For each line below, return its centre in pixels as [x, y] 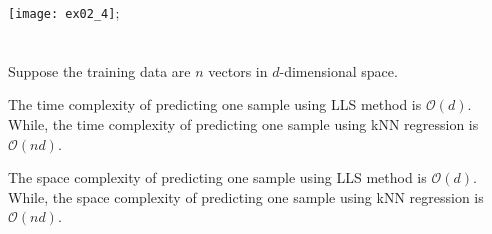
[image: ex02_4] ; [64, 12]
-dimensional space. [338, 70]
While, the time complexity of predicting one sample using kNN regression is [243, 124]
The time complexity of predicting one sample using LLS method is [215, 104]
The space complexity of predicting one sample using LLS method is [217, 177]
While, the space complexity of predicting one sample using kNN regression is [246, 196]
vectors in [238, 70]
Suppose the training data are [99, 70]
